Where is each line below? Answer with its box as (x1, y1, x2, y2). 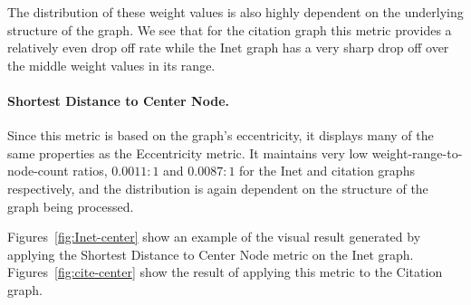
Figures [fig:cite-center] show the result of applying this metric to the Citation (7, 262, 443, 281)
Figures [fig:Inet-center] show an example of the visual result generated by (7, 227, 421, 246)
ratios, (72, 161, 108, 180)
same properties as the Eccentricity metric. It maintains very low (7, 143, 369, 162)
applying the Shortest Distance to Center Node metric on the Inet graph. (7, 244, 414, 263)
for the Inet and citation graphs (239, 161, 415, 180)
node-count (7, 161, 69, 180)
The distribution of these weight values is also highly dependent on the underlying (7, 3, 464, 21)
